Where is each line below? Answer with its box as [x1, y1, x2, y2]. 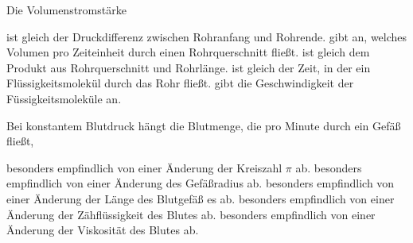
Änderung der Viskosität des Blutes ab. [6, 222, 199, 238]
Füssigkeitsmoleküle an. [6, 90, 122, 106]
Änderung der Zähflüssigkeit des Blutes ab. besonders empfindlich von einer [6, 206, 376, 222]
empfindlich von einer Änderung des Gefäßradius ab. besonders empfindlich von [6, 175, 395, 191]
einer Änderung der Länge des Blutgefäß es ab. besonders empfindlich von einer [6, 190, 395, 206]
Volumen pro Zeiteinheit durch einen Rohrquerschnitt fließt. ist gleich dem [6, 44, 370, 60]
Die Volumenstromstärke [6, 2, 127, 17]
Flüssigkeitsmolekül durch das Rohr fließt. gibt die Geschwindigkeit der [6, 75, 354, 91]
